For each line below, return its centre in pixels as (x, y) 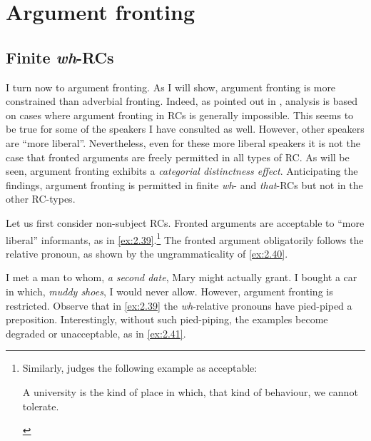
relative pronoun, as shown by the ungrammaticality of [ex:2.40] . (147, 253)
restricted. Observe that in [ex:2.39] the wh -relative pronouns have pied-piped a (179, 305)
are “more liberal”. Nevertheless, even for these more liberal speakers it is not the (183, 142)
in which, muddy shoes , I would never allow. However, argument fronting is (169, 291)
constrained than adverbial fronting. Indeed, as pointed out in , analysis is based (182, 101)
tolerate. (41, 406)
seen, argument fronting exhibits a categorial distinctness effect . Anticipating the (182, 171)
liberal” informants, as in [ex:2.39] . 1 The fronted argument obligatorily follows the (185, 238)
